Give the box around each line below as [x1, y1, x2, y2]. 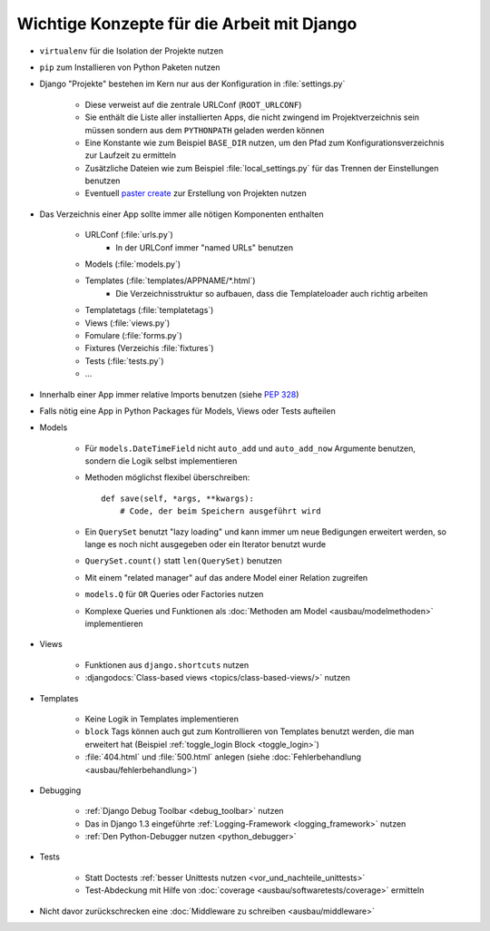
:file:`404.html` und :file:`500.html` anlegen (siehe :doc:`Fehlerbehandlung [84, 751, 362, 762]
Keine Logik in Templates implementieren [84, 713, 240, 724]
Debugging [39, 785, 82, 796]
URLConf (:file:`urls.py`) [84, 230, 174, 240]
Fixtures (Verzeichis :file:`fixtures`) [84, 343, 214, 354]
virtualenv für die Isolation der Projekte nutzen [39, 45, 224, 56]
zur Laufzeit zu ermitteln [84, 150, 177, 161]
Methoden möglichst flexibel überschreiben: [84, 472, 250, 483]
